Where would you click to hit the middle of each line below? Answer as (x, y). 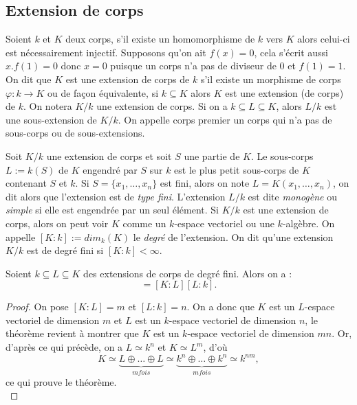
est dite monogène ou (293, 196)
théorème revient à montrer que (72, 333)
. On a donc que (220, 306)
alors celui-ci (324, 39)
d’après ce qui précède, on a (64, 347)
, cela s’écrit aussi (291, 52)
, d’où (215, 347)
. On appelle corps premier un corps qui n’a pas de (225, 119)
